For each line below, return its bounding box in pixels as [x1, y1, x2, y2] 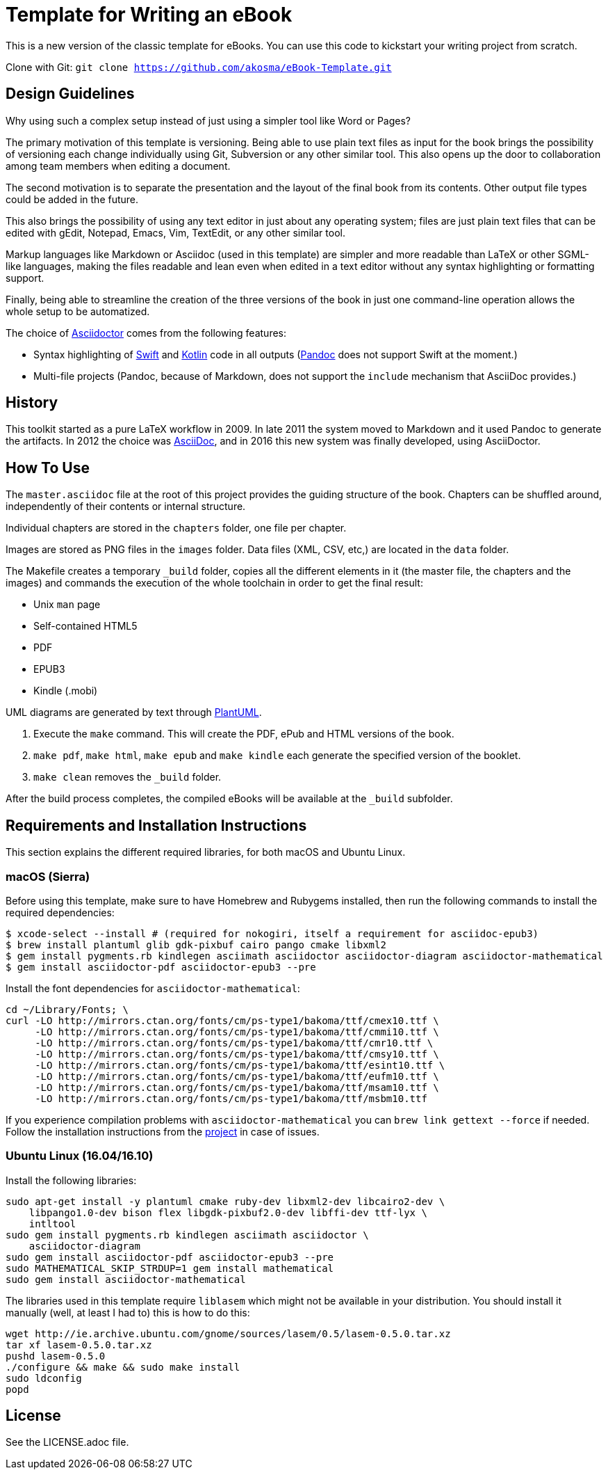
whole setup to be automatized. [6, 305, 150, 317]
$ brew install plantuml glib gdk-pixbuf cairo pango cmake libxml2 [6, 939, 386, 950]
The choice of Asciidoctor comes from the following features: [6, 326, 287, 339]
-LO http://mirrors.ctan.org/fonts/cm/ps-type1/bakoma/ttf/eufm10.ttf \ [35, 1070, 439, 1082]
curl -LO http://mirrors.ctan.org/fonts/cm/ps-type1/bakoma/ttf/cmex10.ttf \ [6, 1014, 439, 1026]
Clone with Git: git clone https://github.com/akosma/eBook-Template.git [6, 61, 392, 73]
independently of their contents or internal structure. [6, 500, 246, 513]
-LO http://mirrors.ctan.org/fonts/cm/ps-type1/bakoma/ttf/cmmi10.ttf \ [35, 1026, 439, 1037]
